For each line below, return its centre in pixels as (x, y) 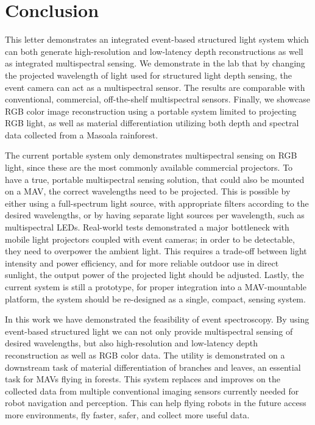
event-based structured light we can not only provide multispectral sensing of (149, 331)
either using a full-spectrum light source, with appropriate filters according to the (157, 203)
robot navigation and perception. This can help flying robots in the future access (156, 403)
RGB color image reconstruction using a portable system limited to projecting (151, 111)
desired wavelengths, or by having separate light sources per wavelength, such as (155, 215)
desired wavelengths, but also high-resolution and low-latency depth (131, 343)
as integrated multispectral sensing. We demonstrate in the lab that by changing (155, 63)
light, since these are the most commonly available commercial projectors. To (149, 167)
